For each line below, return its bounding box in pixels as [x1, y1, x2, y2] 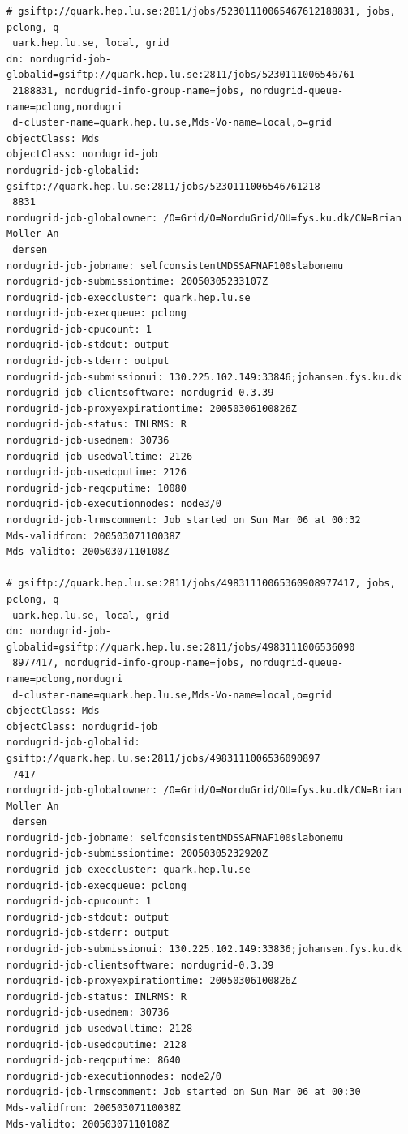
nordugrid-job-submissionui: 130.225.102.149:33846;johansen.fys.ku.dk [6, 371, 402, 383]
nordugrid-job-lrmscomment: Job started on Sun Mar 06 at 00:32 [6, 514, 361, 526]
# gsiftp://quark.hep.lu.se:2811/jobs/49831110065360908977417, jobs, [6, 578, 396, 590]
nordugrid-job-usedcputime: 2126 [6, 466, 187, 479]
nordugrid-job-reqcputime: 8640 [6, 1055, 181, 1067]
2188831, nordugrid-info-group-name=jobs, [12, 84, 245, 97]
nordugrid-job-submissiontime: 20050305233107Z [6, 276, 268, 288]
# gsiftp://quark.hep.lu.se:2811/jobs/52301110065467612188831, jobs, [6, 6, 396, 17]
